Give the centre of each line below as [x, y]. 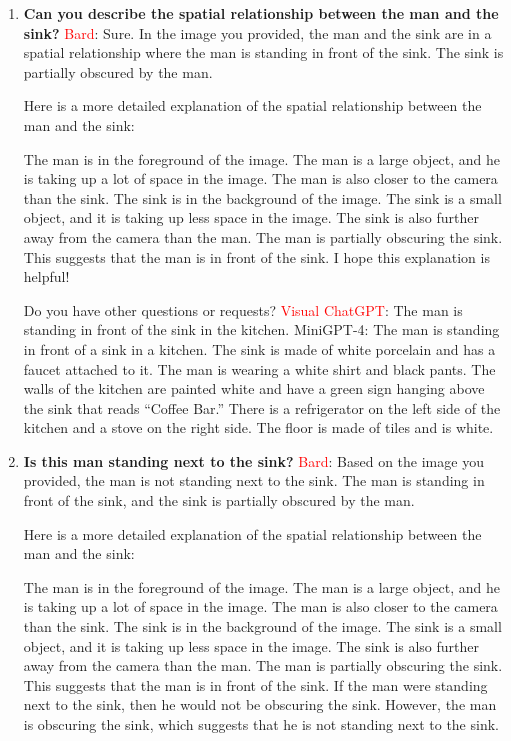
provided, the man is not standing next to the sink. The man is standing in [254, 480]
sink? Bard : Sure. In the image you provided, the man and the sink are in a [257, 32]
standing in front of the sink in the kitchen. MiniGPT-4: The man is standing [261, 329]
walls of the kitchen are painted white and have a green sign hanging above [254, 388]
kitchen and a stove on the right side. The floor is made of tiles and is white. [258, 427]
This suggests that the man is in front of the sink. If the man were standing [255, 684]
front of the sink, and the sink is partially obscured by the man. [219, 500]
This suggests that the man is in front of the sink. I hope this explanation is [256, 256]
